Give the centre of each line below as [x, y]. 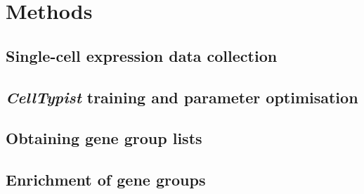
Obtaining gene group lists [104, 138]
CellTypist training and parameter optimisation [182, 97]
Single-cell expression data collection [142, 55]
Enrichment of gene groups [106, 180]
